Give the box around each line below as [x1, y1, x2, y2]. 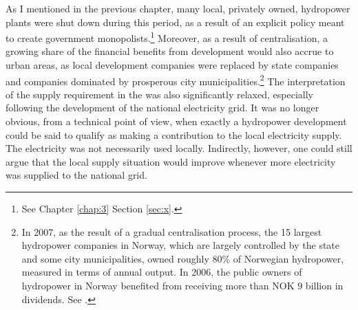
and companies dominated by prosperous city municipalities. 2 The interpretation [6, 71, 346, 88]
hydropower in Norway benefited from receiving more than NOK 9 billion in [21, 278, 344, 292]
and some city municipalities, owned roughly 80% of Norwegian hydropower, [21, 251, 344, 265]
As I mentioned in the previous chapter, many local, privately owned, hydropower [6, 1, 350, 15]
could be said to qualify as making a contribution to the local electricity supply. [6, 127, 342, 142]
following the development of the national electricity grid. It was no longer [6, 100, 319, 115]
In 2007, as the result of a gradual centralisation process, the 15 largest [21, 224, 322, 239]
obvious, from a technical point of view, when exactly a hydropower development [6, 114, 347, 129]
